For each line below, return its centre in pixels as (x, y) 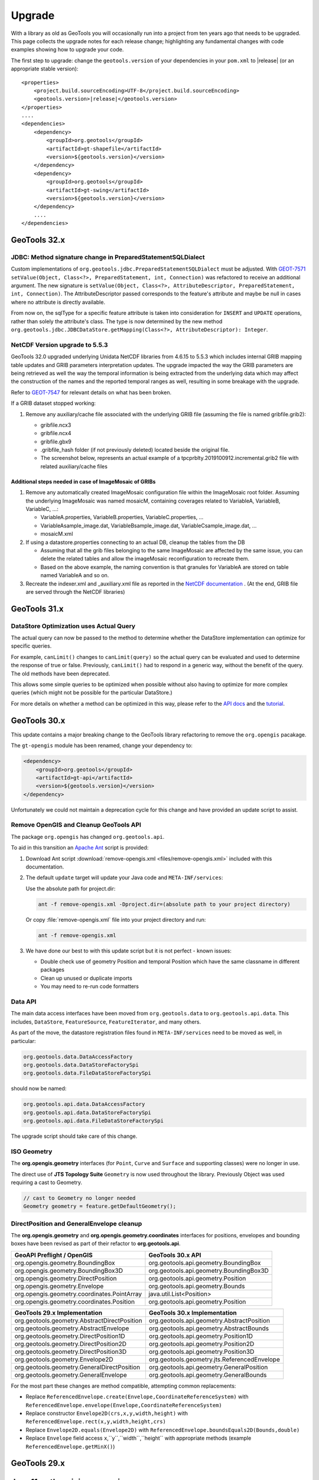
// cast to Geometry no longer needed (79, 1198)
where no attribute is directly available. (58, 302)
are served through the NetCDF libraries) (75, 591)
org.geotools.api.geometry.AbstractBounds (209, 1328)
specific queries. (31, 646)
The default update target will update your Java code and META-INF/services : (124, 878)
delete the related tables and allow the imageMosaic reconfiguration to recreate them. (145, 559)
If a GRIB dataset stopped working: (53, 403)
